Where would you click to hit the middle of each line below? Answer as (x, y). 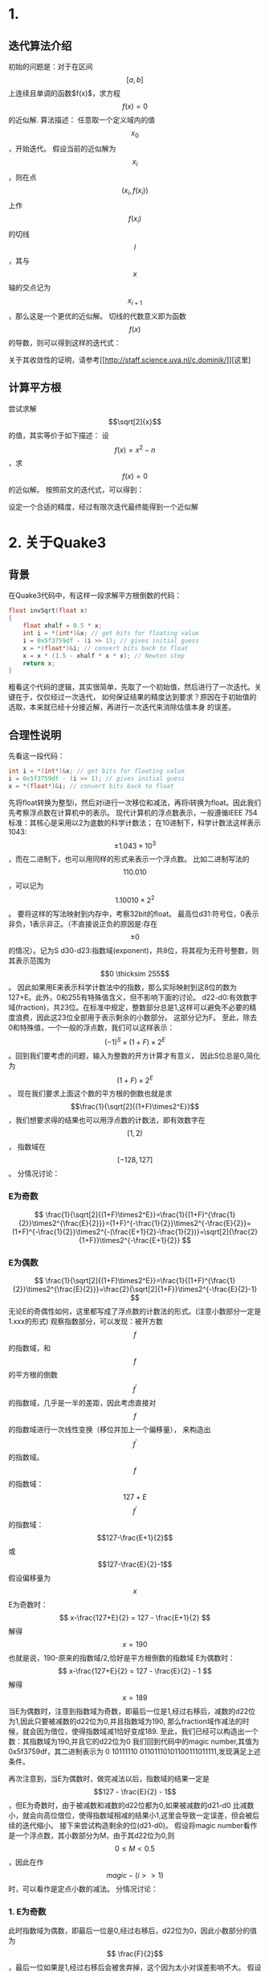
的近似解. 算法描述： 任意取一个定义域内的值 (82, 120)
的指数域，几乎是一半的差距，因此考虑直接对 (82, 1402)
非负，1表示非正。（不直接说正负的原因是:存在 (83, 924)
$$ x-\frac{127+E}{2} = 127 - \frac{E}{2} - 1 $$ (135, 1670)
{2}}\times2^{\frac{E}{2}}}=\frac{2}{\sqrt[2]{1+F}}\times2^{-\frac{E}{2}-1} (135, 1289)
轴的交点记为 (29, 287)
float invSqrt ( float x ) (48, 611)
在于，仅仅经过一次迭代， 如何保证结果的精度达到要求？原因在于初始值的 (136, 697)
